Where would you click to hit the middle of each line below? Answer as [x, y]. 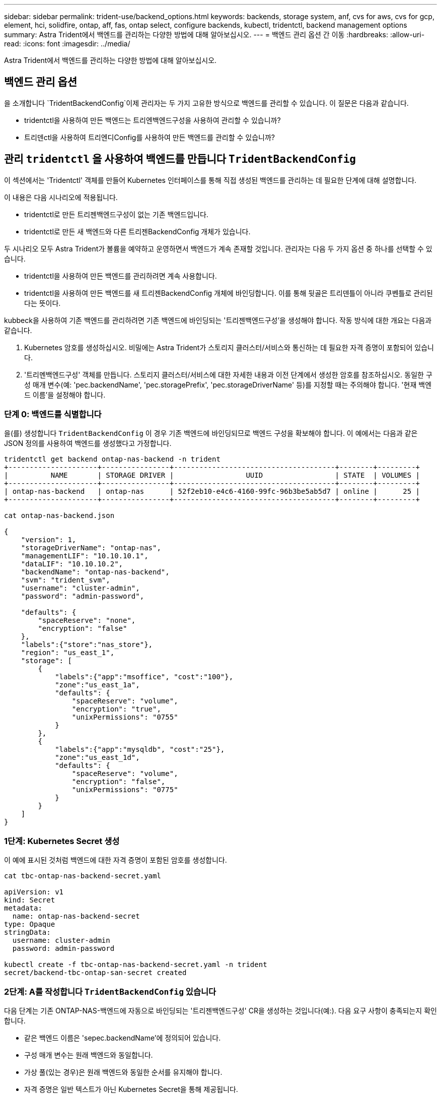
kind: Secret [30, 900]
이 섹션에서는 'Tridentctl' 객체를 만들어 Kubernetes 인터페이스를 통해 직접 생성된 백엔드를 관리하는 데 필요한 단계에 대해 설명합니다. [210, 180]
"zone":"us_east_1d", [97, 758]
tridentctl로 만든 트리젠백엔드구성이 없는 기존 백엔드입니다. [116, 214]
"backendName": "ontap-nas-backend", [95, 572]
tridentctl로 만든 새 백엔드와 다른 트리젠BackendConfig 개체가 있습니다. [137, 231]
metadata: [23, 908]
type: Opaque [30, 924]
